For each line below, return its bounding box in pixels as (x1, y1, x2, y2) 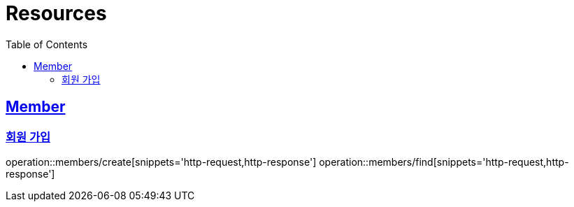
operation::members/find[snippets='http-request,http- (319, 155, 569, 168)
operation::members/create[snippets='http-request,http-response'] (6, 155, 317, 168)
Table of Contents (6, 38, 88, 50)
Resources (6, 1, 107, 25)
